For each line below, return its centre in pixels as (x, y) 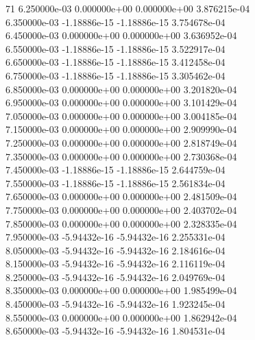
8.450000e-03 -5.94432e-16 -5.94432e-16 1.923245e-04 (116, 304)
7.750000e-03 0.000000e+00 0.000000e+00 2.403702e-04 (121, 209)
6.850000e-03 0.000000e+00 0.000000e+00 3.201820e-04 (121, 89)
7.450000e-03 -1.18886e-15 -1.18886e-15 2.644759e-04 (116, 170)
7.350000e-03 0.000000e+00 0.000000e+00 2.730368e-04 (121, 156)
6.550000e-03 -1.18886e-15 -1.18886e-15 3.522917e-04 (116, 48)
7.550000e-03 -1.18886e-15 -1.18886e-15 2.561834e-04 (116, 183)
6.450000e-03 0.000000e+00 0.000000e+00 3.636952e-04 (121, 35)
